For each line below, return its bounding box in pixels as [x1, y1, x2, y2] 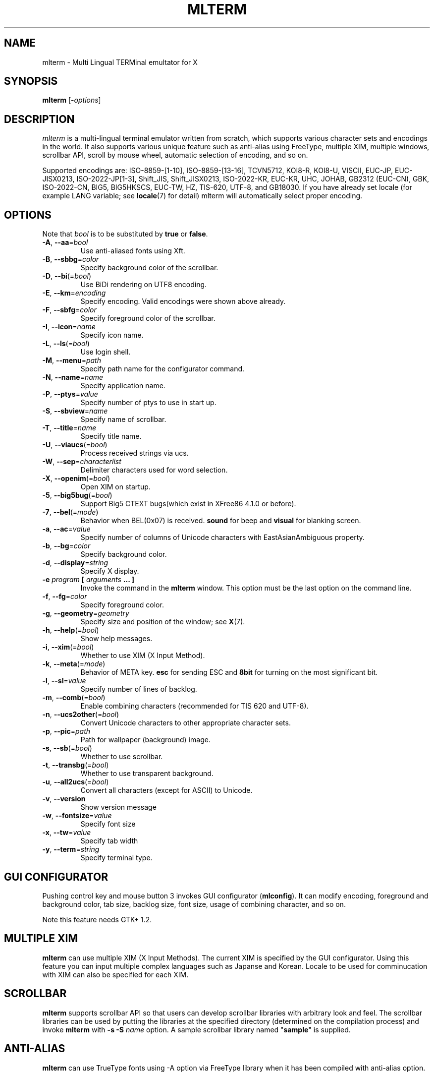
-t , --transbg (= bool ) [42, 761, 109, 770]
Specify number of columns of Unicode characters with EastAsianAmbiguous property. [80, 533, 365, 542]
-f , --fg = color [42, 592, 87, 601]
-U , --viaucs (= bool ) [42, 440, 108, 449]
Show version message [80, 803, 157, 812]
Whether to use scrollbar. [80, 752, 163, 761]
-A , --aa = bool [42, 238, 88, 247]
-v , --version [42, 794, 86, 803]
